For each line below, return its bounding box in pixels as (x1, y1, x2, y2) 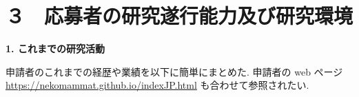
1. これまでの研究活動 (6, 41, 105, 56)
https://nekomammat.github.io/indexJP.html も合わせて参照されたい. (6, 78, 309, 92)
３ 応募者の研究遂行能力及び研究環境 (6, 1, 353, 30)
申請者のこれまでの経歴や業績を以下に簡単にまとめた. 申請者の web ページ (6, 64, 343, 78)
